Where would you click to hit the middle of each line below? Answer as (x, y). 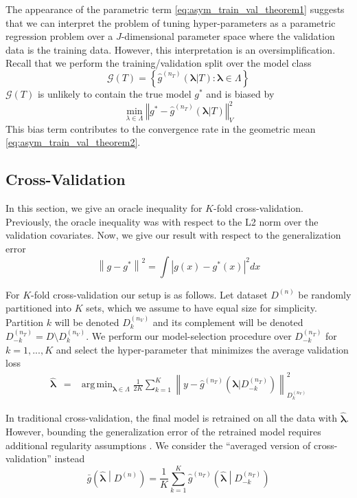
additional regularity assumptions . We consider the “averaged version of (158, 445)
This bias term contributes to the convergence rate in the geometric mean (161, 128)
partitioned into (39, 308)
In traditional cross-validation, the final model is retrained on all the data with (172, 418)
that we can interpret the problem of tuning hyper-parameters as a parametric (171, 22)
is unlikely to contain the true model (114, 93)
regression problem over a (59, 36)
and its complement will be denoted (228, 322)
